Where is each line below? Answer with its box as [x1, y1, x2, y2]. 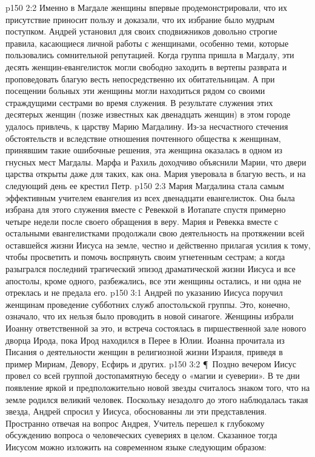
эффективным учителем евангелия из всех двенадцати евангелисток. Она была [5, 191, 295, 204]
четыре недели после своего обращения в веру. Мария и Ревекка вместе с [5, 215, 278, 227]
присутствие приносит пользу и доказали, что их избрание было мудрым [5, 13, 275, 25]
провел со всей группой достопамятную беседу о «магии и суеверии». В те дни [5, 369, 300, 382]
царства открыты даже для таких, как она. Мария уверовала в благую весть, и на [5, 167, 306, 180]
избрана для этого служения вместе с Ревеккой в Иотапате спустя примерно [5, 203, 286, 216]
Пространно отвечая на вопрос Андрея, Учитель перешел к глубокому [5, 416, 265, 429]
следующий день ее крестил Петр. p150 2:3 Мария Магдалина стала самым [5, 179, 284, 192]
